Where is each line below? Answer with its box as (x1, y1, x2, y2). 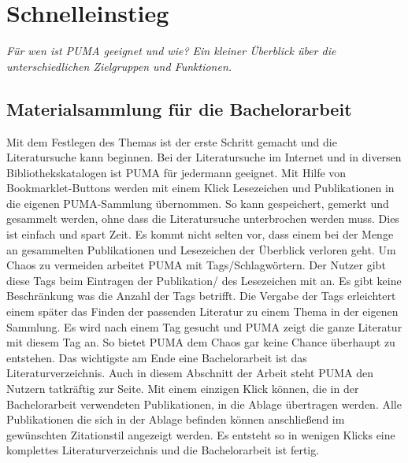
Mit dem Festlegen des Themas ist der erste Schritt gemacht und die (6, 133, 337, 150)
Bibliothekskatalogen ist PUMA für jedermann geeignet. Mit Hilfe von (6, 164, 347, 180)
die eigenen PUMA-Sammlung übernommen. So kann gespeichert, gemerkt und (6, 194, 389, 211)
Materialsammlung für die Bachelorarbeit (6, 96, 352, 120)
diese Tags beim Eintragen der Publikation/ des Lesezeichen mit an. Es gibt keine (6, 272, 402, 288)
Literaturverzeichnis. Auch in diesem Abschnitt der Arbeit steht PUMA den (6, 365, 374, 381)
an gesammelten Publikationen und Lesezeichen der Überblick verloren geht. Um (6, 241, 396, 257)
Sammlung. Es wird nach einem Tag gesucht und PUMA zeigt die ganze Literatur (6, 318, 402, 335)
